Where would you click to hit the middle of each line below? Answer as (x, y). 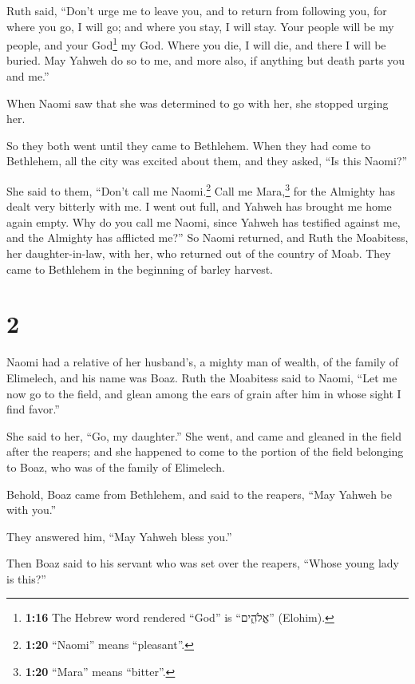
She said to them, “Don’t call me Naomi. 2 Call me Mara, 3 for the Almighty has (201, 190)
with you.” (32, 510)
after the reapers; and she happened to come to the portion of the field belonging (205, 451)
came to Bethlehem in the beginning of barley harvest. (140, 269)
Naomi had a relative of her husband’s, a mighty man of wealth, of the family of (203, 362)
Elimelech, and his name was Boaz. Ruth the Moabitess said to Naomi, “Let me (202, 377)
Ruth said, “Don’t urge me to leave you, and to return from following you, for (197, 10)
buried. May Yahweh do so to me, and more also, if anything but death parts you (206, 60)
